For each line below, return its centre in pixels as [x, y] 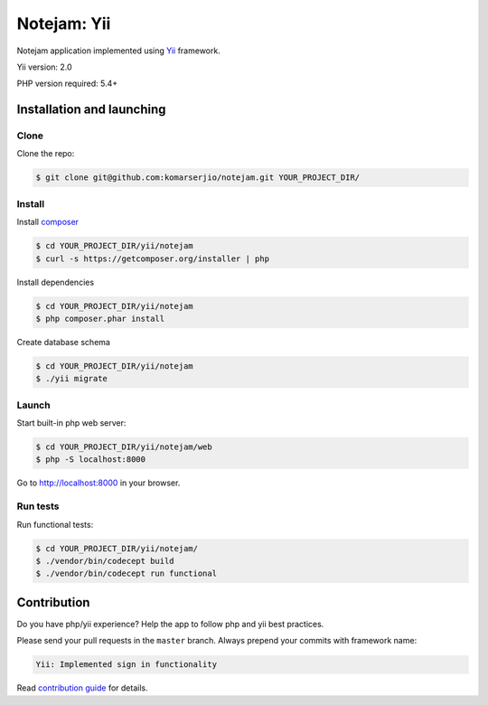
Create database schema [63, 342]
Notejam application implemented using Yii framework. [118, 51]
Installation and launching [91, 110]
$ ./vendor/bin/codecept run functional [126, 573]
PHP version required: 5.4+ [67, 84]
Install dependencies [56, 282]
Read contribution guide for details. [82, 688]
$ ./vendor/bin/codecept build [105, 561]
